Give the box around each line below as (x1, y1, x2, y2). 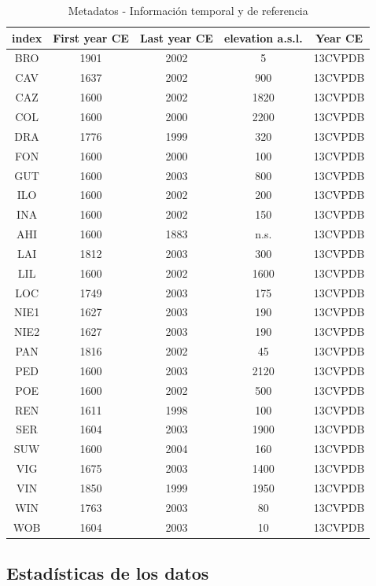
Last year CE (139, 29, 213, 46)
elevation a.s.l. (223, 29, 303, 46)
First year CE (53, 29, 129, 46)
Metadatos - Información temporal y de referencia (68, 2, 308, 18)
